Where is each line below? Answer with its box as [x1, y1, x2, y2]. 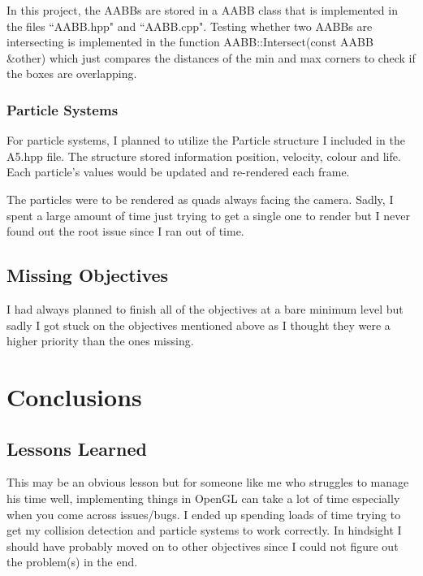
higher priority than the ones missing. [6, 332, 194, 349]
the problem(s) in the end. [6, 553, 138, 570]
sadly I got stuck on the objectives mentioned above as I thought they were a [6, 316, 391, 333]
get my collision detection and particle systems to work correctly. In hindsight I [6, 522, 402, 539]
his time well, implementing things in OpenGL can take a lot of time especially [6, 489, 400, 506]
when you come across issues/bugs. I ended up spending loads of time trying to [6, 505, 401, 522]
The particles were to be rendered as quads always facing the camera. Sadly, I [6, 190, 394, 207]
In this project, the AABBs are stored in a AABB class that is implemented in [6, 2, 398, 18]
